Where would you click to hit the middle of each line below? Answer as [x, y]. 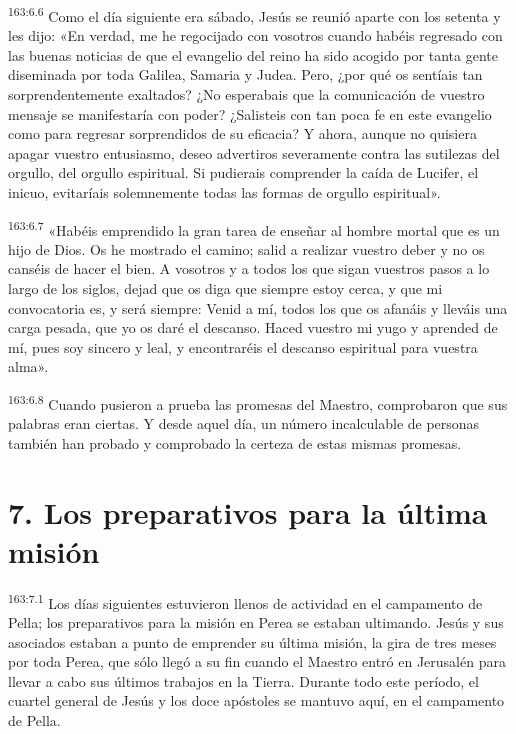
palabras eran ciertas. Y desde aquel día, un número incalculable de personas [244, 423]
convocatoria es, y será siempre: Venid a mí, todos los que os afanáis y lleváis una [258, 307]
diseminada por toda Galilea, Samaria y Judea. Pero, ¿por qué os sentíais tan [245, 74]
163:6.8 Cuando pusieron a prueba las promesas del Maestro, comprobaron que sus [258, 402]
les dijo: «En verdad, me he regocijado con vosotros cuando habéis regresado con [255, 35]
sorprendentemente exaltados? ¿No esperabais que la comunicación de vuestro [246, 94]
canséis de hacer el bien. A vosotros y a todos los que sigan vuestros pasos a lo [249, 268]
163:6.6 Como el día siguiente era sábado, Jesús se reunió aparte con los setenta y [254, 14]
